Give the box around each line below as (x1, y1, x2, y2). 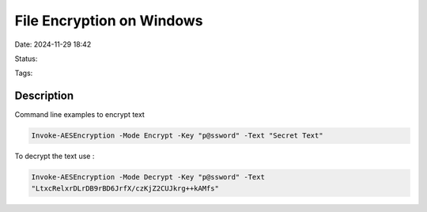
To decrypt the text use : (14, 151, 95, 161)
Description (14, 89, 74, 103)
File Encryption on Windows (14, 12, 203, 29)
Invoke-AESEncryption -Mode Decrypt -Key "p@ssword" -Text (31, 172, 265, 182)
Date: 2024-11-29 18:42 (14, 40, 92, 49)
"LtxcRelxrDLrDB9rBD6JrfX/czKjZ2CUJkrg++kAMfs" (31, 184, 219, 193)
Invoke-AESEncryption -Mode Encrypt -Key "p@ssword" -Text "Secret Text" (31, 131, 323, 140)
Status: (14, 54, 38, 63)
